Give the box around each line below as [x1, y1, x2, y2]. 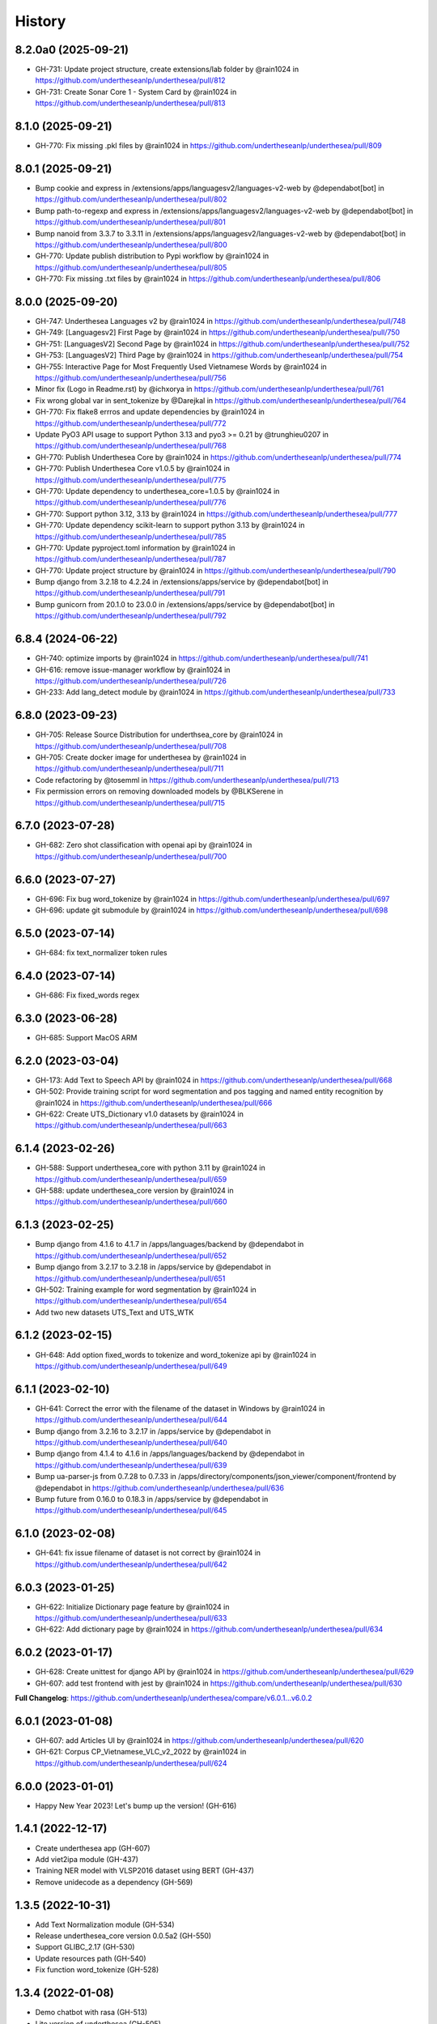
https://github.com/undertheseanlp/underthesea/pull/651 [35, 1274, 226, 1283]
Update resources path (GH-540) [35, 1954, 146, 1963]
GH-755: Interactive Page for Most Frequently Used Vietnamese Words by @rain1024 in [35, 361, 327, 372]
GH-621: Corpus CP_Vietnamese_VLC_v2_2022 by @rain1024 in [35, 1747, 247, 1757]
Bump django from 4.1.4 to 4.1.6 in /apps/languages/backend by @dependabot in [35, 1449, 305, 1459]
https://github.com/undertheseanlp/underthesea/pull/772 [35, 418, 227, 428]
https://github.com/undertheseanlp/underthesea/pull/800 [35, 240, 227, 249]
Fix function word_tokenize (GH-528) [35, 1965, 159, 1975]
